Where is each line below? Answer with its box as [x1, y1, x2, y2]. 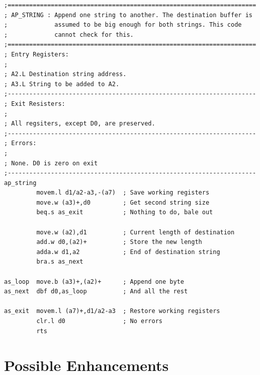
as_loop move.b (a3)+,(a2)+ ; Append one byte [4, 278, 184, 285]
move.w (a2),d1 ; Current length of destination [36, 228, 235, 236]
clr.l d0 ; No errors [36, 318, 162, 325]
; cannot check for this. [4, 31, 134, 38]
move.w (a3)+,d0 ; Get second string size [36, 199, 210, 206]
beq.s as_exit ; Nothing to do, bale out [36, 209, 213, 216]
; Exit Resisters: [4, 100, 65, 107]
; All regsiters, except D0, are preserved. [4, 120, 155, 128]
